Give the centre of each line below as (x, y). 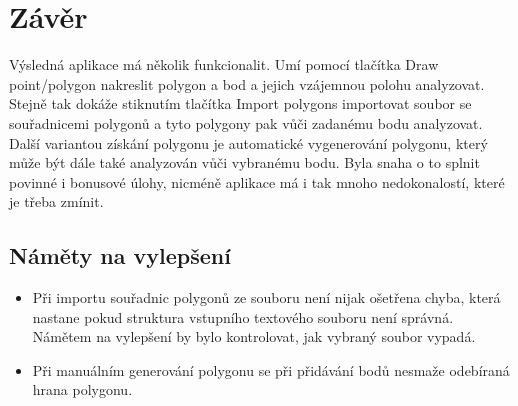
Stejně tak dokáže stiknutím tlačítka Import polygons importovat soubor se (240, 103)
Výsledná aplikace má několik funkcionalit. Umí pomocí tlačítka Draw (224, 64)
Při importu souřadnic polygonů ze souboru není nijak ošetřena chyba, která (266, 297)
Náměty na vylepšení (120, 255)
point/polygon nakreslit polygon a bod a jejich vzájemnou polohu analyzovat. (247, 83)
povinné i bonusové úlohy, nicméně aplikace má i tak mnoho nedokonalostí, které (257, 181)
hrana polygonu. (82, 389)
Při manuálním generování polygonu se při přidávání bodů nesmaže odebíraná (271, 369)
